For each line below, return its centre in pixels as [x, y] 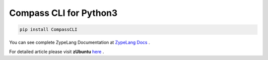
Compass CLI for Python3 [63, 13]
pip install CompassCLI [49, 30]
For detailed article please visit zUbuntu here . [57, 52]
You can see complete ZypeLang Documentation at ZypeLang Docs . [79, 43]
